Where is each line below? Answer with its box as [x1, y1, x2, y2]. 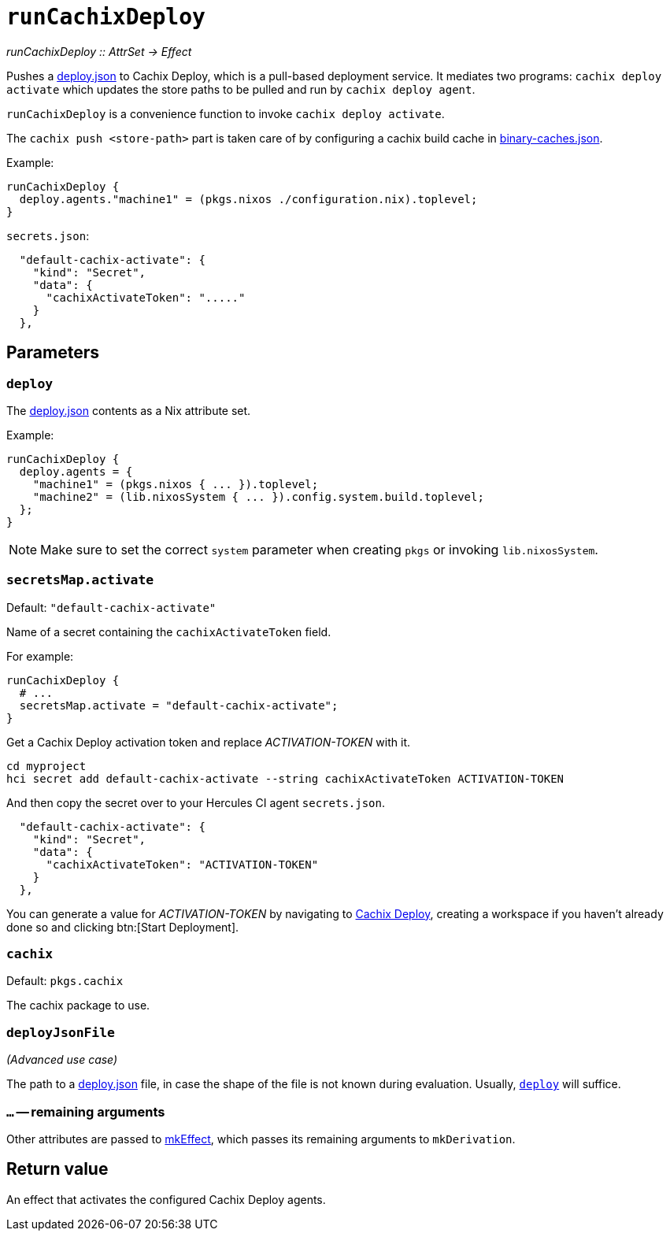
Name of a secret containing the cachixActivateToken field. [6, 624, 331, 639]
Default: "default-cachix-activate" [6, 600, 217, 614]
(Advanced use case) [6, 1053, 118, 1067]
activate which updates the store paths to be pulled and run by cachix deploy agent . [6, 82, 476, 96]
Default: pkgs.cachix [6, 974, 124, 988]
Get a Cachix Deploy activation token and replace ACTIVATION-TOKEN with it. [6, 735, 411, 749]
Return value [6, 1159, 109, 1180]
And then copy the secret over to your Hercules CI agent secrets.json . [6, 795, 386, 809]
